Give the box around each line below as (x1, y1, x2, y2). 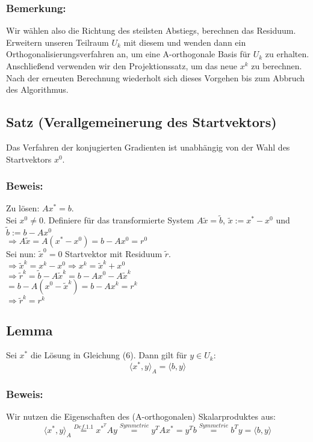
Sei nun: (6, 247, 36, 260)
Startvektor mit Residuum (65, 247, 163, 260)
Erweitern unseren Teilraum (6, 36, 109, 48)
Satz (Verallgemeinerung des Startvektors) (6, 113, 277, 131)
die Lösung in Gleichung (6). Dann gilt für (30, 349, 187, 361)
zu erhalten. (265, 48, 309, 60)
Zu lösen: (6, 202, 40, 214)
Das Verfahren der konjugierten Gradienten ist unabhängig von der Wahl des (6, 140, 290, 153)
